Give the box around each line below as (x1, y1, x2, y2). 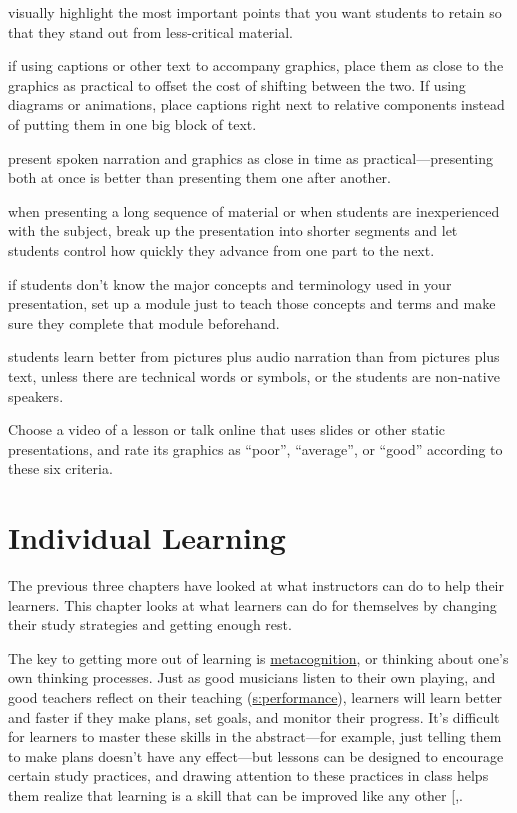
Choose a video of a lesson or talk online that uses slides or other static (8, 419, 446, 440)
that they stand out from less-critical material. (8, 21, 294, 42)
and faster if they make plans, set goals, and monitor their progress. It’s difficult (8, 706, 500, 727)
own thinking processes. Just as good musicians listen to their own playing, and (8, 667, 496, 688)
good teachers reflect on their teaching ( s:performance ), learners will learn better (8, 686, 503, 707)
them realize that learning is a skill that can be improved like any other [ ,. (8, 784, 463, 805)
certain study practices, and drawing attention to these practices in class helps (8, 765, 489, 786)
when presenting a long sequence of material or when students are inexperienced (8, 200, 500, 221)
